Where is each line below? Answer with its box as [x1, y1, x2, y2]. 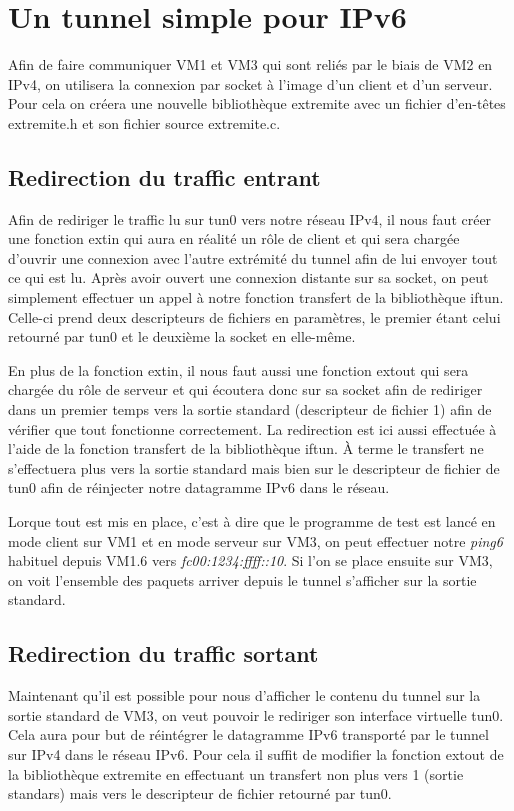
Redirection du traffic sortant [8, 638, 319, 669]
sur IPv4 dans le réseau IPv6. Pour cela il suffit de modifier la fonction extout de [8, 743, 504, 764]
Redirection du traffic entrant [8, 161, 321, 192]
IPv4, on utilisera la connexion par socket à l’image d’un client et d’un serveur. [8, 73, 493, 94]
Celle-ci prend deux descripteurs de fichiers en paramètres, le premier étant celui [8, 306, 501, 327]
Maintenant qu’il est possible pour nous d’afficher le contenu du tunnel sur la [8, 685, 481, 706]
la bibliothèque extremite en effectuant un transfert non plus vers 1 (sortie [8, 763, 464, 784]
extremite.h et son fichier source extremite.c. [8, 112, 281, 133]
